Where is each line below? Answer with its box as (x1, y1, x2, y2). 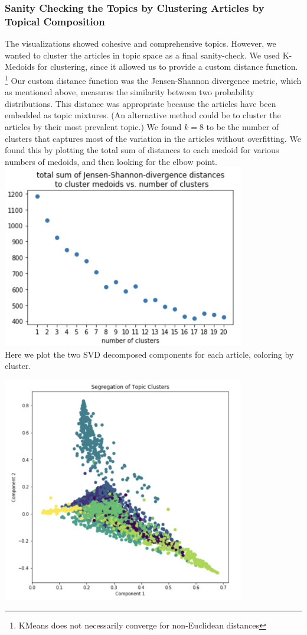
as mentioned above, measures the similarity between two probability (5, 86, 254, 98)
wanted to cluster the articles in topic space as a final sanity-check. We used (5, 48, 280, 61)
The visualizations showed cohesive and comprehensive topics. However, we (5, 37, 276, 50)
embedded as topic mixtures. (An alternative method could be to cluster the (5, 109, 281, 121)
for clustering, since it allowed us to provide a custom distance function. (37, 60, 298, 73)
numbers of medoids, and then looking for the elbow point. (5, 155, 217, 167)
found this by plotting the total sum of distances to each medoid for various (5, 144, 279, 156)
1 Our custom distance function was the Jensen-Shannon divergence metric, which (5, 72, 302, 86)
